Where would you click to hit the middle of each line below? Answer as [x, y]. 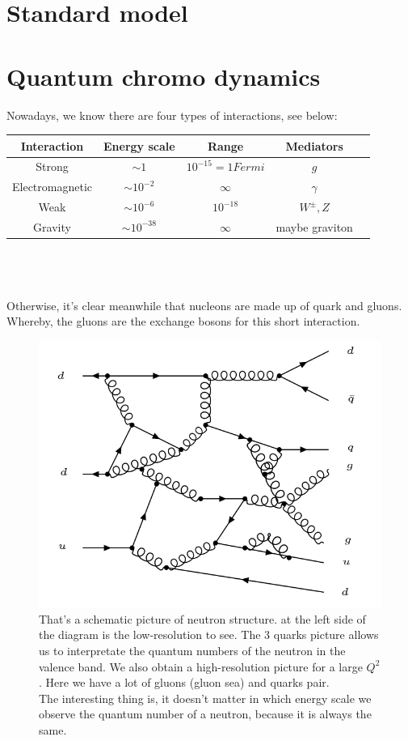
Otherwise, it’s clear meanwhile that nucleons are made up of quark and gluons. [204, 305]
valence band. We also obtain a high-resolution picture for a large [201, 666]
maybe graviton [314, 226]
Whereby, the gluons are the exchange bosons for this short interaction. [183, 321]
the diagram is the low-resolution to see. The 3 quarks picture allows [209, 635]
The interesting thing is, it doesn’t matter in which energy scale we [205, 698]
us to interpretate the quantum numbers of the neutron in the [192, 651]
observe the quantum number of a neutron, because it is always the [205, 714]
